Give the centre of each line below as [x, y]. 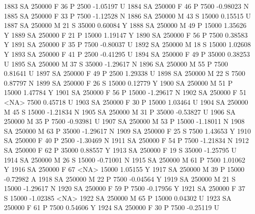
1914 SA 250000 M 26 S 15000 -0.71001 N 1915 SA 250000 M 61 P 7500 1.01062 [125, 159]
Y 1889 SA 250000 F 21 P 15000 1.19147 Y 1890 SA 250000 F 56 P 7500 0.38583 [126, 35]
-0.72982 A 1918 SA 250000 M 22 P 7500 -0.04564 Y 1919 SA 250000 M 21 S [120, 178]
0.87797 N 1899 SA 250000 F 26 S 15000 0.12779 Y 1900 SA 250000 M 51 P [118, 83]
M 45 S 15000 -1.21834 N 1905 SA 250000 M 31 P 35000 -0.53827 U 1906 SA [120, 111]
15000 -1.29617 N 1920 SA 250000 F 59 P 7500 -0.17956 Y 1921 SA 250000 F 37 [125, 188]
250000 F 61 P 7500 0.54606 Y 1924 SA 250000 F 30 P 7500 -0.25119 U [112, 207]
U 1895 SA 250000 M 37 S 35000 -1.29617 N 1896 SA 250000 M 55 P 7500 [116, 63]
